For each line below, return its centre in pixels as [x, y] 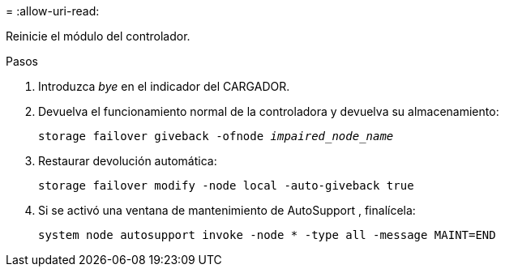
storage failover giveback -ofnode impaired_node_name [216, 136]
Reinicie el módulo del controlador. [98, 36]
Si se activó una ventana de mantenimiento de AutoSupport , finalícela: [227, 210]
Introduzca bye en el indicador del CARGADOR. [164, 86]
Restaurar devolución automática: [128, 161]
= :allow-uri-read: [53, 11]
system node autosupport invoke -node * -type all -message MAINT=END [267, 235]
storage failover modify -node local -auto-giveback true [226, 186]
